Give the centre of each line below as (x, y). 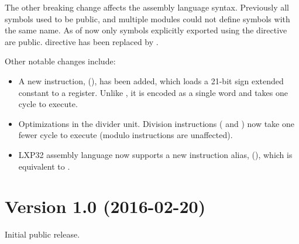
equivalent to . (44, 166)
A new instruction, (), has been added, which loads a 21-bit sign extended (151, 80)
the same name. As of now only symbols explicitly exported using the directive (146, 30)
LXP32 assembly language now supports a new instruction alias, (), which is (155, 154)
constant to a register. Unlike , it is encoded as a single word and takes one (153, 92)
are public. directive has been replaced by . (82, 41)
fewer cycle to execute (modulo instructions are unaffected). (126, 135)
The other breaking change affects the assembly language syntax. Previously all (147, 7)
